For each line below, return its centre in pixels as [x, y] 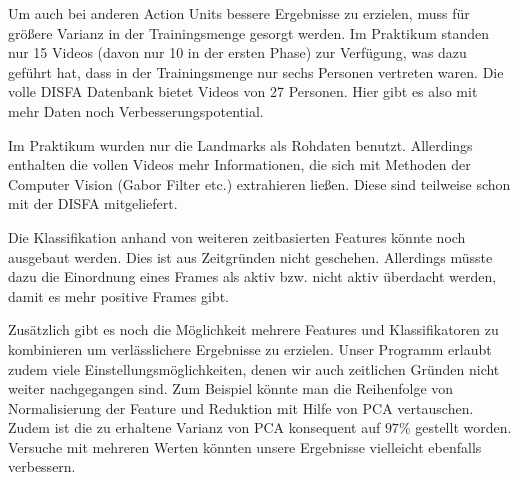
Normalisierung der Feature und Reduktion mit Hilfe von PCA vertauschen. [241, 407]
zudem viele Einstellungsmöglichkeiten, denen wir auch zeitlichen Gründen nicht [254, 368]
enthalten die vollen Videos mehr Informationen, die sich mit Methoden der [239, 164]
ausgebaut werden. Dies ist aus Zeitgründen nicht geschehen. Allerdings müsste [250, 256]
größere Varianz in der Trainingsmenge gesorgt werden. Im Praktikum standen [249, 32]
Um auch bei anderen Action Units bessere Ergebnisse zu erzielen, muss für [239, 13]
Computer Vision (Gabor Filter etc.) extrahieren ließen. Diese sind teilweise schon [259, 183]
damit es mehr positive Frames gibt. [118, 295]
